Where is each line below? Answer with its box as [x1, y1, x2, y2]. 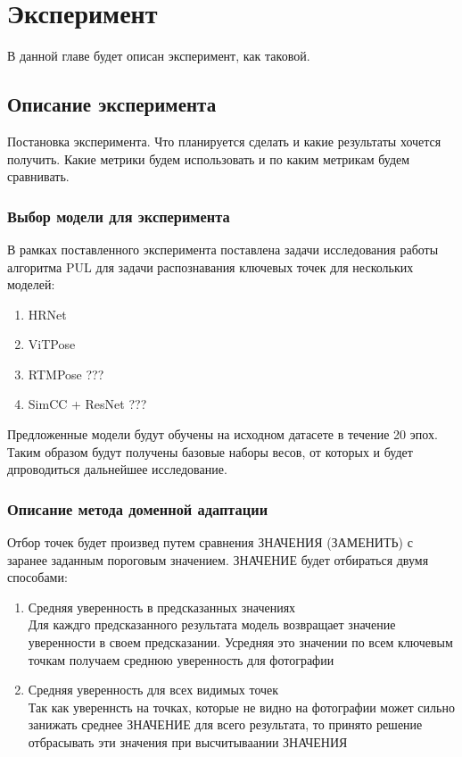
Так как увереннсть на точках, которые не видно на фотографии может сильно [28, 697, 455, 716]
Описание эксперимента [7, 90, 217, 118]
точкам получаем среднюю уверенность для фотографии [28, 650, 334, 669]
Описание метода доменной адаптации [7, 497, 268, 520]
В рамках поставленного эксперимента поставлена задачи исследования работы [7, 239, 439, 258]
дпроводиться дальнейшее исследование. [7, 460, 227, 478]
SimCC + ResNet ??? [28, 395, 147, 413]
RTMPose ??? [28, 364, 104, 383]
